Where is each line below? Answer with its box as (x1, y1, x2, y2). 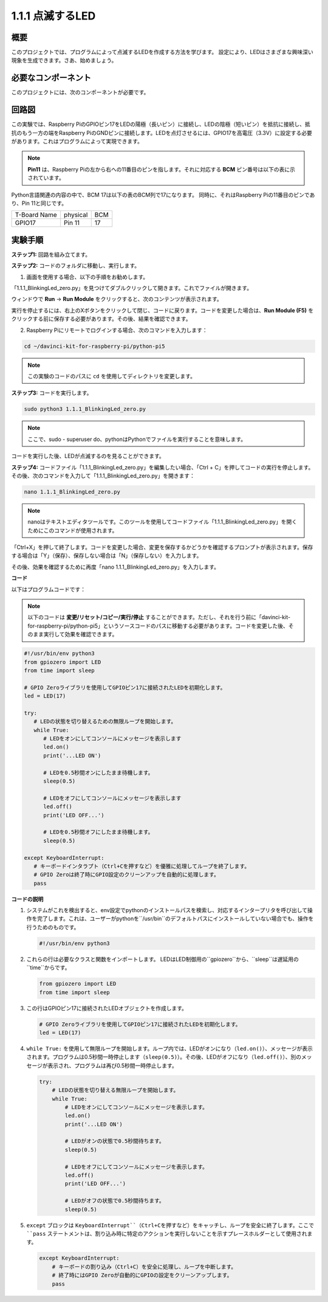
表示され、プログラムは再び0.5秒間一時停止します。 (47, 1062, 177, 1069)
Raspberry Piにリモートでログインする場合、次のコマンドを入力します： (26, 326, 208, 334)
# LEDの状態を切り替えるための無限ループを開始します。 (33, 718, 177, 725)
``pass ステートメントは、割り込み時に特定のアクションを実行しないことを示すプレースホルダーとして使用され (26, 1230, 307, 1237)
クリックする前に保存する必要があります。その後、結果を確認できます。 (11, 315, 191, 322)
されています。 (27, 174, 65, 182)
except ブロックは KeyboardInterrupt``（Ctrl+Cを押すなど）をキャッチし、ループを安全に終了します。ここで (26, 1221, 314, 1228)
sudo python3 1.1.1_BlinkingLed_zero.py (24, 406, 146, 413)
